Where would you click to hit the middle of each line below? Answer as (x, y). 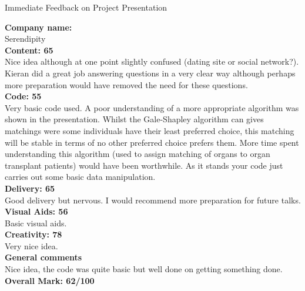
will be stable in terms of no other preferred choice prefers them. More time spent (152, 142)
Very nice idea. (31, 245)
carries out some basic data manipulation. (80, 177)
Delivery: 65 (30, 188)
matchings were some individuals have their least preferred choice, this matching (150, 130)
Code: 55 (23, 96)
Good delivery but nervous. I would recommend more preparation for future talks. (153, 200)
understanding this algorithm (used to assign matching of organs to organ (138, 154)
